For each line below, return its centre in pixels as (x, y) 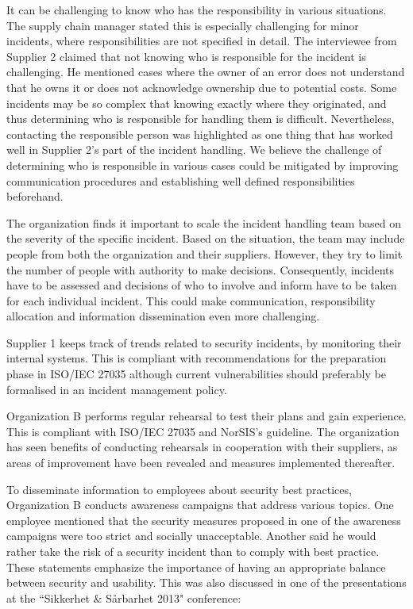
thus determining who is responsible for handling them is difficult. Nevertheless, (201, 119)
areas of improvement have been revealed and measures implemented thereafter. (201, 463)
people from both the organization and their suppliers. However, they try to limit (205, 253)
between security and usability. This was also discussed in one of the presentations (206, 582)
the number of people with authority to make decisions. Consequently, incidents (201, 269)
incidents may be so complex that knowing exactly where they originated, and (197, 103)
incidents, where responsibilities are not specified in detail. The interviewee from (202, 41)
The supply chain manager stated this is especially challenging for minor (183, 25)
